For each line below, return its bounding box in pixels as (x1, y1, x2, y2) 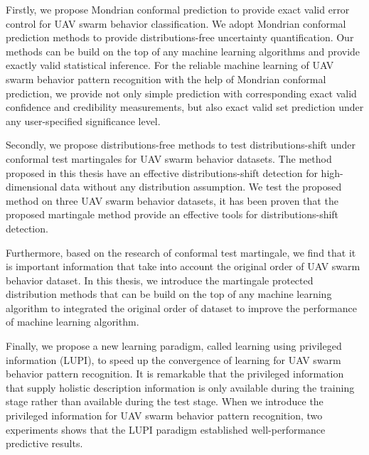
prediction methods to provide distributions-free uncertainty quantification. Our (6, 30, 354, 45)
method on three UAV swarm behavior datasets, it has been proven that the (6, 193, 338, 208)
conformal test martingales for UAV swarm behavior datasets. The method (6, 151, 332, 166)
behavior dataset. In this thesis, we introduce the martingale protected (6, 272, 314, 287)
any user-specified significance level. (6, 113, 161, 128)
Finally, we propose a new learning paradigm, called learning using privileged (6, 338, 342, 353)
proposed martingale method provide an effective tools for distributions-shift (6, 207, 339, 222)
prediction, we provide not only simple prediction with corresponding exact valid (6, 85, 357, 100)
